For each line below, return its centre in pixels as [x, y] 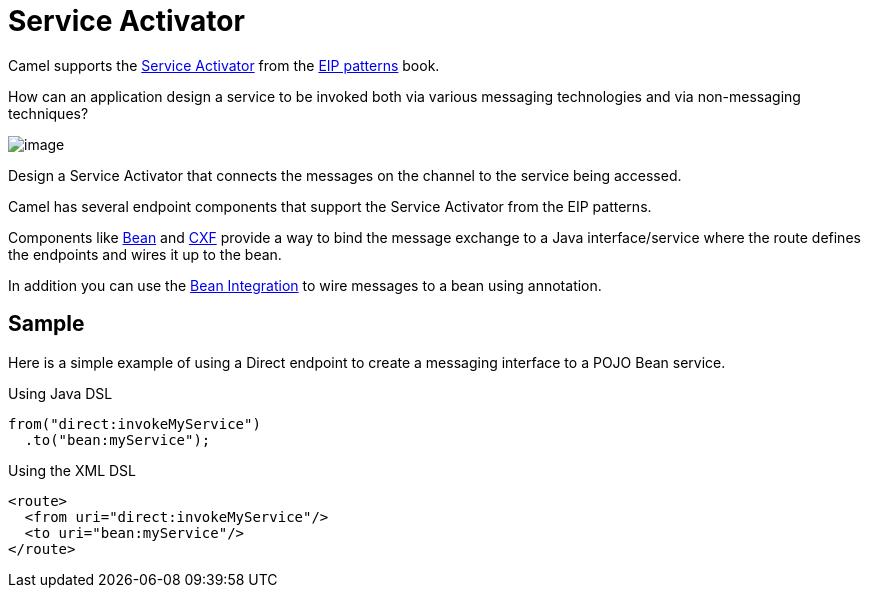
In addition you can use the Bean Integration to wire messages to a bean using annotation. [305, 285]
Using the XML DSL [72, 470]
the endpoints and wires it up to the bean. [145, 254]
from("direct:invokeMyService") [134, 423]
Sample [46, 324]
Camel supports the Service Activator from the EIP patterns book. [224, 65]
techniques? [48, 113]
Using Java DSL [60, 393]
